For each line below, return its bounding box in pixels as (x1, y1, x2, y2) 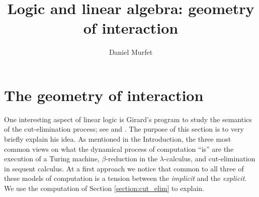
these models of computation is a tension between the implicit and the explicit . (4, 173, 247, 183)
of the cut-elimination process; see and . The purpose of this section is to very (4, 124, 244, 134)
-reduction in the (106, 153, 158, 164)
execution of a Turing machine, (4, 153, 100, 164)
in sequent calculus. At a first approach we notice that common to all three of (4, 163, 244, 173)
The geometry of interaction (4, 84, 204, 105)
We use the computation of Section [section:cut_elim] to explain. (4, 183, 204, 193)
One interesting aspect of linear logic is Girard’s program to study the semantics (4, 114, 252, 124)
